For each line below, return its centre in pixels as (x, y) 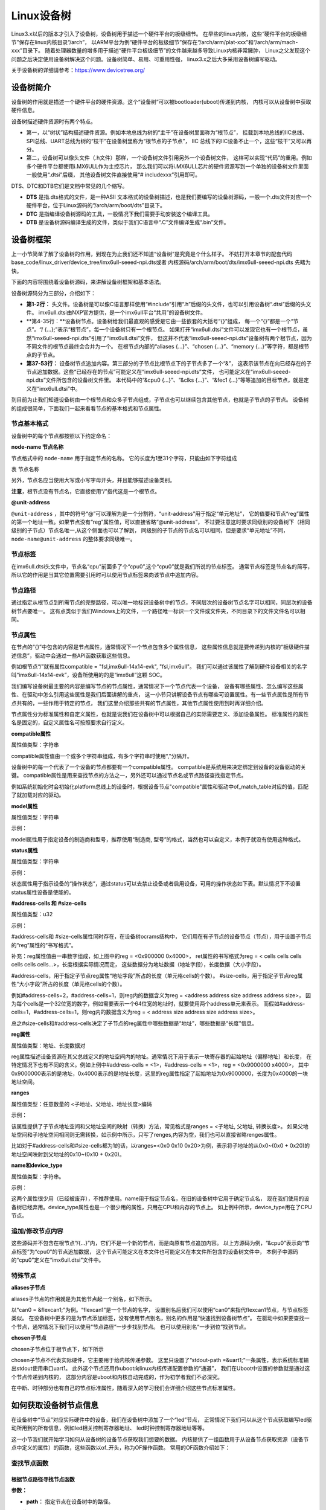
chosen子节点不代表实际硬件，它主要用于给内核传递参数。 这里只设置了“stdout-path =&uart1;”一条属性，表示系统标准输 (160, 1360)
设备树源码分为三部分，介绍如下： (53, 293)
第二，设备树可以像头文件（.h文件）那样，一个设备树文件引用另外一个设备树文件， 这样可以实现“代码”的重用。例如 (169, 158)
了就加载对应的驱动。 (38, 795)
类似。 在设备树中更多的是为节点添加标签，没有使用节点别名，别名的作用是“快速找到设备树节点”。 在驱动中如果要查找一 (161, 1318)
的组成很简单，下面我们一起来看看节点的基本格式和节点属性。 (88, 408)
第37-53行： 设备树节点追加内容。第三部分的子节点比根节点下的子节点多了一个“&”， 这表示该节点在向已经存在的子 (169, 363)
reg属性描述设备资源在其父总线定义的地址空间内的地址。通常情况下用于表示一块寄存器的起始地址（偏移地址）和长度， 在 (161, 1056)
